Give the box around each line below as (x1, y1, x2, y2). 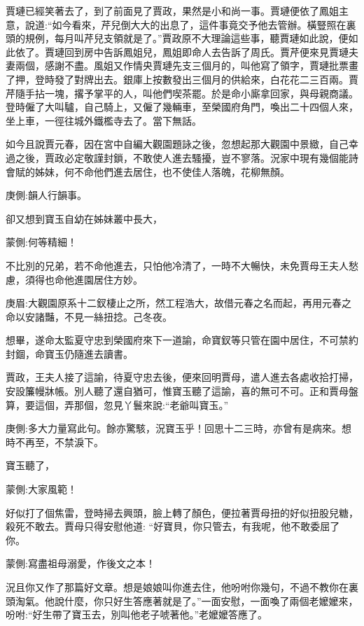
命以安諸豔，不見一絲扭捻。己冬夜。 (6, 309, 172, 324)
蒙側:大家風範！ (6, 482, 77, 496)
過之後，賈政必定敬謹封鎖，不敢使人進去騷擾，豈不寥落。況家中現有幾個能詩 (6, 150, 358, 165)
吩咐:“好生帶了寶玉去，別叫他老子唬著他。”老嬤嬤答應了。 (6, 607, 268, 622)
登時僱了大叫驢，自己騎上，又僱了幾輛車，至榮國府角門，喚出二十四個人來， (6, 99, 358, 114)
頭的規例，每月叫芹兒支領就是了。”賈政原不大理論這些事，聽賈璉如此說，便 (6, 31, 349, 46)
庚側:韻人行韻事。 (6, 188, 87, 202)
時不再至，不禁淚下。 (6, 434, 104, 449)
